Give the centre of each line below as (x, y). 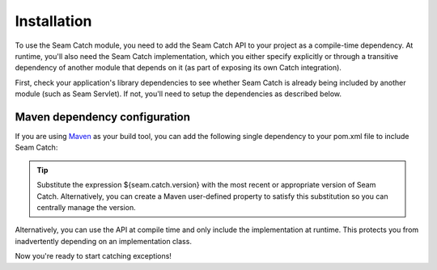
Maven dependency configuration (102, 117)
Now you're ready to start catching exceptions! (93, 256)
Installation (53, 21)
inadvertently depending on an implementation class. (103, 241)
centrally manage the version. (87, 207)
